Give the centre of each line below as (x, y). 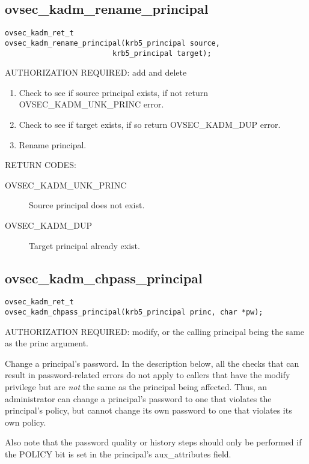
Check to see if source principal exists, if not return (114, 92)
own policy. (26, 422)
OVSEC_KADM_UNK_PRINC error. (91, 104)
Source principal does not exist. (87, 205)
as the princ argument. (47, 343)
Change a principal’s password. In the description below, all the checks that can (152, 363)
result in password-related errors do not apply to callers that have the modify (148, 375)
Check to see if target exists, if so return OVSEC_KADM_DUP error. (150, 124)
